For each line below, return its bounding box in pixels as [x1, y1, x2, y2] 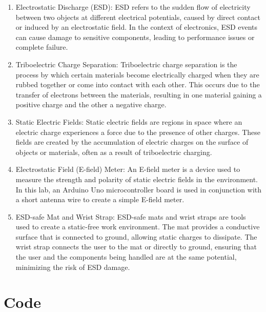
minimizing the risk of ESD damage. [15, 261, 130, 272]
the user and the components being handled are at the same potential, [15, 251, 237, 262]
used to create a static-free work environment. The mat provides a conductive [15, 221, 260, 232]
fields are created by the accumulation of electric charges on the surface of [15, 136, 249, 147]
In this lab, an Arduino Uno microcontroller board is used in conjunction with [15, 184, 262, 194]
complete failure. [15, 42, 68, 52]
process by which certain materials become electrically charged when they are [15, 69, 259, 80]
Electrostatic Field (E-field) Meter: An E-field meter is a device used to [15, 164, 240, 174]
